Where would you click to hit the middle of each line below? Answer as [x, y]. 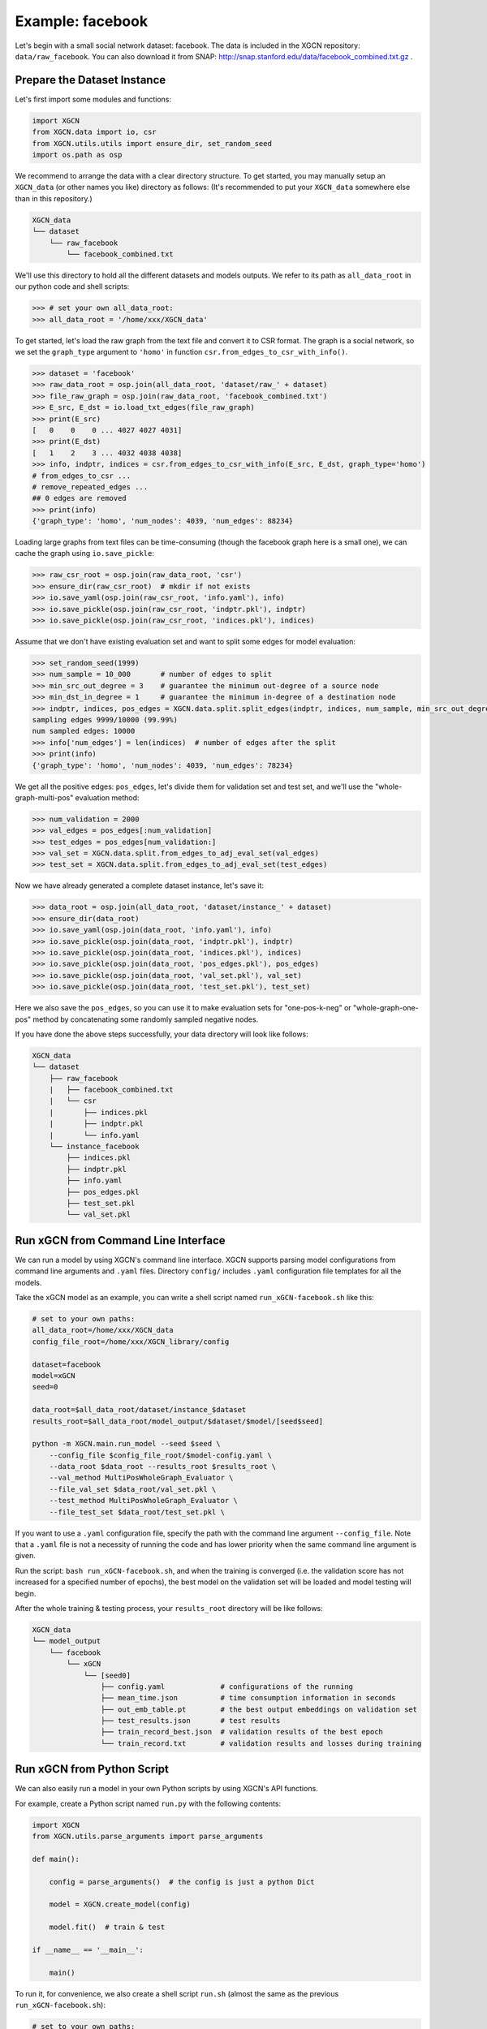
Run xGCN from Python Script [92, 1769]
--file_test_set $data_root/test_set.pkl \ [137, 1512]
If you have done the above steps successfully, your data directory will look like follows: [162, 1034]
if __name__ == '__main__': [88, 1950]
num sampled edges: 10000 [84, 731]
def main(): [56, 1859]
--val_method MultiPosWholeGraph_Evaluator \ [141, 1478]
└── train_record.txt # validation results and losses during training [261, 1743]
